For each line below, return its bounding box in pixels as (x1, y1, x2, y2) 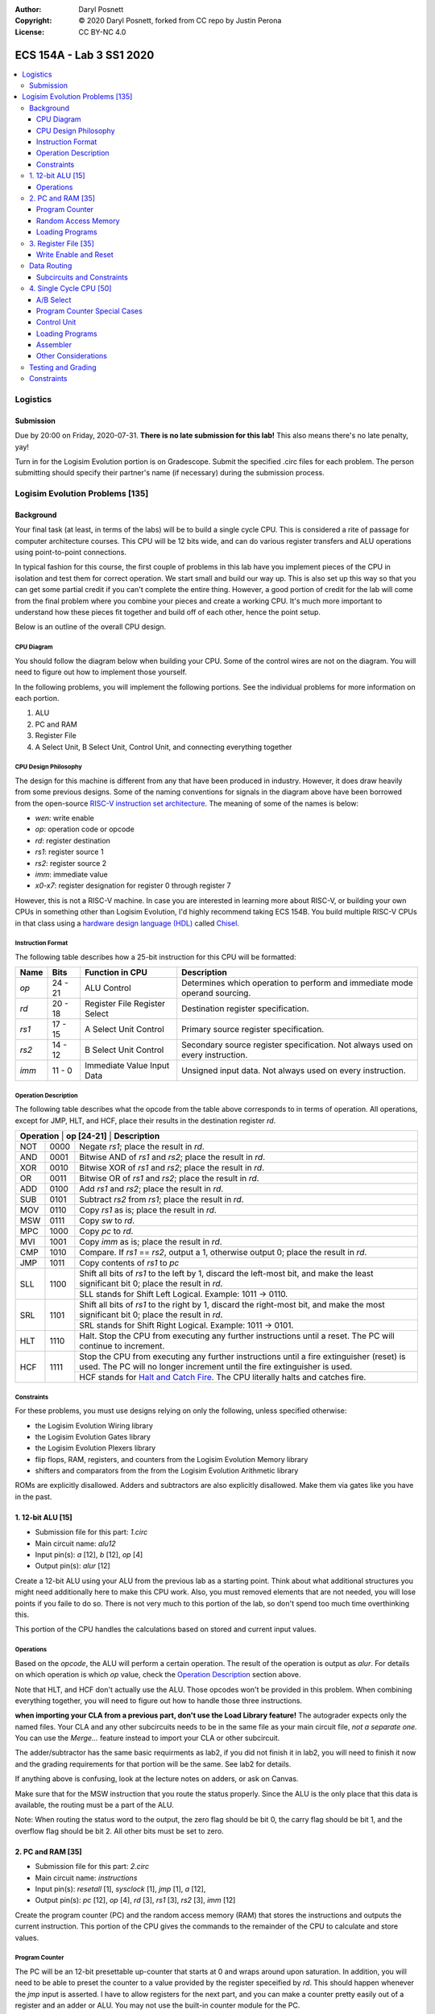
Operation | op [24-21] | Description (19, 1130, 160, 1142)
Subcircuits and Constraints (36, 272, 128, 282)
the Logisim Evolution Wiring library (35, 1420, 153, 1430)
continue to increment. (79, 1341, 165, 1352)
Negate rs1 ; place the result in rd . (79, 1141, 205, 1152)
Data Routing (29, 261, 72, 271)
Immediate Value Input (85, 1060, 170, 1071)
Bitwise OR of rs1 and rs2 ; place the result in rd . (79, 1173, 259, 1184)
